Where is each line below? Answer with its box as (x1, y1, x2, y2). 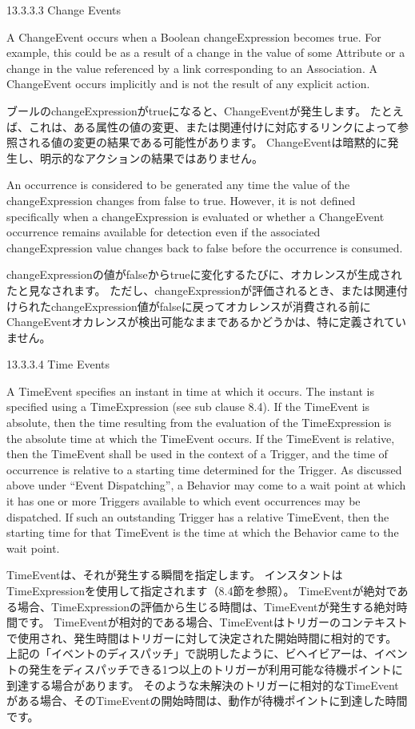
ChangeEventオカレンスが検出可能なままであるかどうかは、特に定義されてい (6, 313, 407, 330)
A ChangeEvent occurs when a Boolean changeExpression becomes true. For (6, 28, 381, 45)
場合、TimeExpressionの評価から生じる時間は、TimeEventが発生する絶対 (17, 598, 397, 614)
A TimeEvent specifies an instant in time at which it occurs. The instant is (6, 382, 374, 399)
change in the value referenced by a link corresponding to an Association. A (6, 59, 377, 76)
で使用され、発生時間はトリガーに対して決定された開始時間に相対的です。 (6, 629, 397, 646)
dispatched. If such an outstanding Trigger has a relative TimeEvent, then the (6, 508, 389, 525)
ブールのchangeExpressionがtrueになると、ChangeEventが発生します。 (6, 102, 367, 119)
